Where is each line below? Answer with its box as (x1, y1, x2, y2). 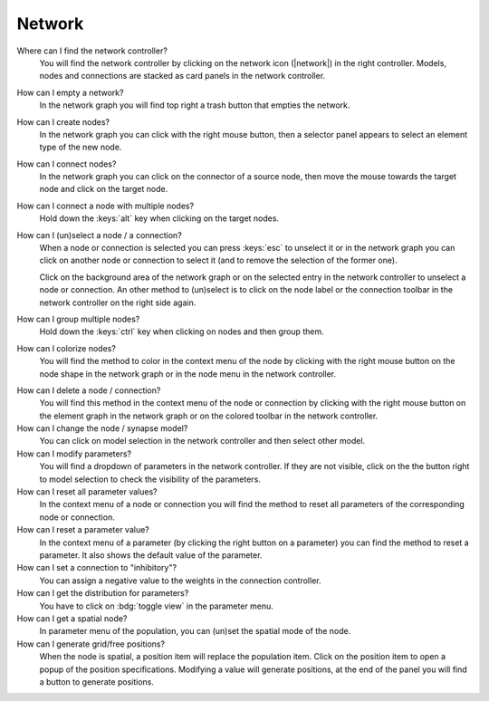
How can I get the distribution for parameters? (16, 588, 189, 599)
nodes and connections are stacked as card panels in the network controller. (39, 71, 326, 82)
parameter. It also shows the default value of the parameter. (39, 550, 263, 561)
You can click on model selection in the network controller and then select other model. (39, 436, 366, 447)
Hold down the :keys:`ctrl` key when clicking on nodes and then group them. (39, 326, 325, 337)
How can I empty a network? (16, 87, 124, 98)
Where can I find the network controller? (16, 45, 168, 56)
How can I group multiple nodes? (16, 313, 140, 324)
